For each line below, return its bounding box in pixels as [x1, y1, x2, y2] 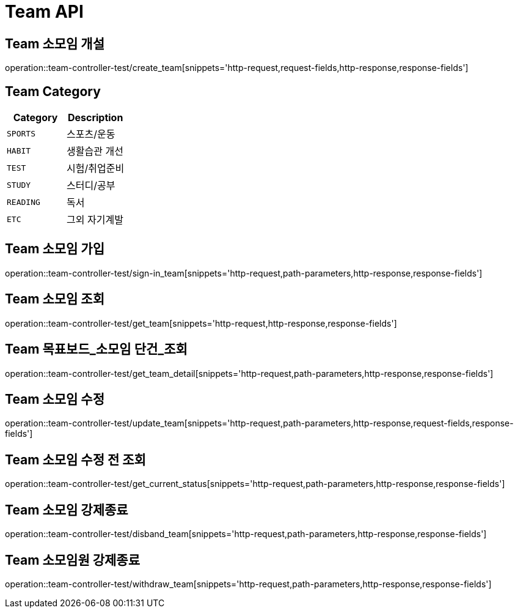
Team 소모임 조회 [5, 291, 104, 307]
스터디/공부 [67, 179, 115, 192]
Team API [5, 1, 84, 22]
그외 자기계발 [67, 214, 123, 226]
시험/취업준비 [67, 162, 125, 175]
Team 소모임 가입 [5, 241, 104, 257]
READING [7, 197, 40, 207]
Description [67, 111, 123, 124]
